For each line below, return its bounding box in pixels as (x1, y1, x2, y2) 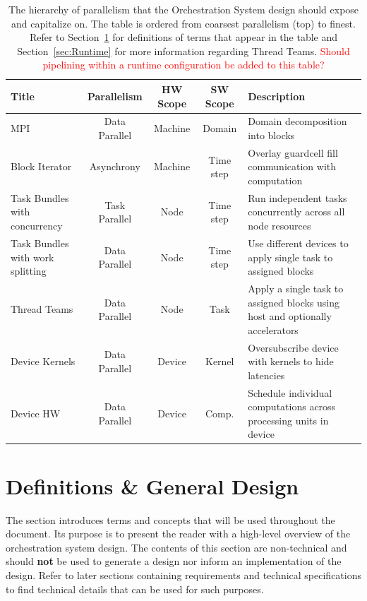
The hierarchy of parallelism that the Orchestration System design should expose (8, 2, 359, 16)
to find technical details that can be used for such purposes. (6, 581, 264, 596)
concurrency (11, 218, 63, 233)
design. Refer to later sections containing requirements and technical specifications (6, 567, 362, 582)
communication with (248, 159, 337, 174)
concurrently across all (248, 204, 345, 219)
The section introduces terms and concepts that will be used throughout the (6, 512, 335, 527)
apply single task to (248, 249, 333, 264)
